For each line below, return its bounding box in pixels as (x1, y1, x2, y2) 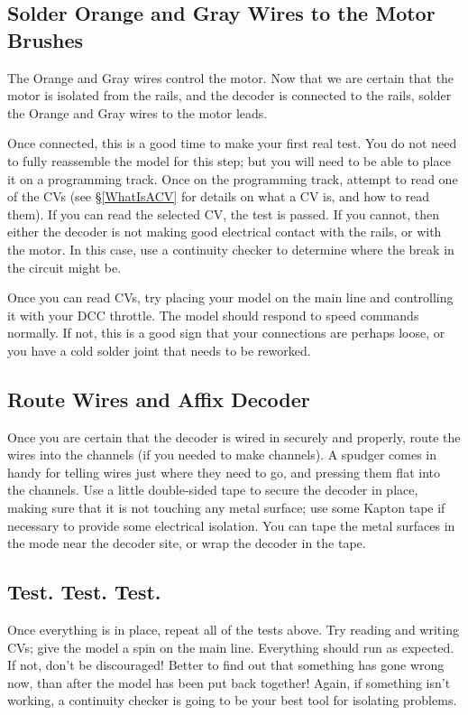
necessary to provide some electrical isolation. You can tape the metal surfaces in (7, 515, 455, 534)
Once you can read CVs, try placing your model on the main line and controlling (7, 288, 454, 307)
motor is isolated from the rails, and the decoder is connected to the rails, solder (7, 86, 452, 105)
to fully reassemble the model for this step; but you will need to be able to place (7, 151, 451, 170)
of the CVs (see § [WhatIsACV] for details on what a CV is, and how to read (7, 187, 430, 206)
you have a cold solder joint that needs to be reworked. (7, 340, 311, 359)
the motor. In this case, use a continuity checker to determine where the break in (7, 239, 454, 258)
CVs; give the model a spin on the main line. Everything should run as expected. (7, 637, 454, 656)
